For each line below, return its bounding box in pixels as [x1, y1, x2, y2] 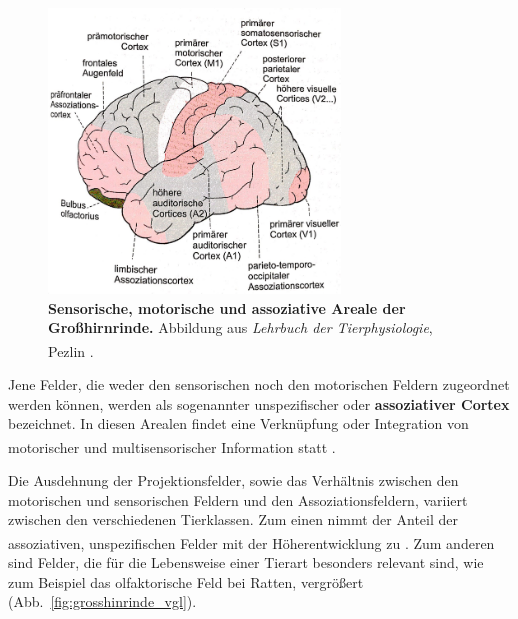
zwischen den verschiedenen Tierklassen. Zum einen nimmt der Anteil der [8, 509, 458, 530]
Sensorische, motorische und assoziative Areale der [48, 297, 406, 318]
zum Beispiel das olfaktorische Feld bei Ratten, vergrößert [8, 571, 364, 592]
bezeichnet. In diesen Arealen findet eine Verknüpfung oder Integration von [8, 413, 469, 434]
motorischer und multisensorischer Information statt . [8, 436, 336, 457]
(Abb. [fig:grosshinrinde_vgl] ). [8, 591, 197, 612]
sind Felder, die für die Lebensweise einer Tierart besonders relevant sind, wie [8, 552, 484, 573]
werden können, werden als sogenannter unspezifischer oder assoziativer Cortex [8, 393, 510, 414]
